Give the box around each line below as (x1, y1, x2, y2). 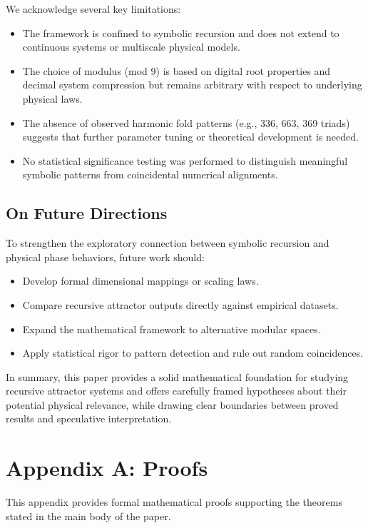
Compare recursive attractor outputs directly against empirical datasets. (22, 297, 339, 312)
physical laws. (22, 91, 83, 106)
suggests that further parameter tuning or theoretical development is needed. (22, 129, 359, 144)
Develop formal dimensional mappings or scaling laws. (22, 273, 259, 288)
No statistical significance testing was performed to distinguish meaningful (22, 153, 348, 168)
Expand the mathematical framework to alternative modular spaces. (22, 321, 321, 336)
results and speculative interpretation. (6, 411, 172, 426)
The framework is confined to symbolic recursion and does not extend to (22, 25, 339, 40)
